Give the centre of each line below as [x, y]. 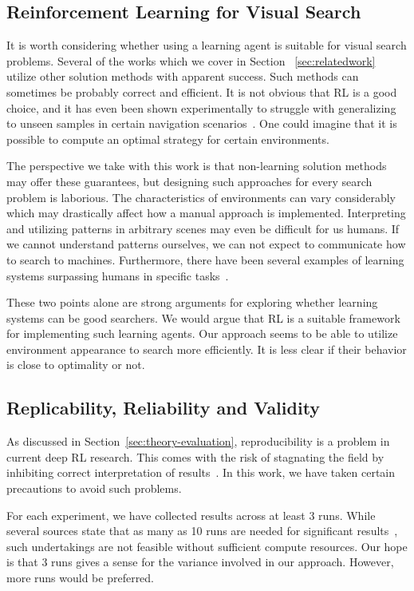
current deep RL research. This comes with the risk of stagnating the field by [195, 456]
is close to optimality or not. [76, 365]
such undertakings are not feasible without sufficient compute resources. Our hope [207, 546]
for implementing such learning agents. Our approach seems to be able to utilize [202, 333]
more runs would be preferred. [81, 578]
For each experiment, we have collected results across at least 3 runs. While [191, 515]
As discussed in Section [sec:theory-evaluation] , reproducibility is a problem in [198, 441]
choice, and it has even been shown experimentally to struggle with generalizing [201, 107]
